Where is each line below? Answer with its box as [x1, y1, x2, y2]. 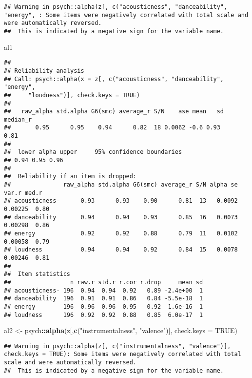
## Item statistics [4, 271, 71, 278]
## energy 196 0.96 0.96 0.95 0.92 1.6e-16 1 [4, 303, 203, 310]
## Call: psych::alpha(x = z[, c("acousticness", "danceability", [4, 75, 224, 83]
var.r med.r [4, 189, 42, 196]
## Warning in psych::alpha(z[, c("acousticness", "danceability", [4, 3, 228, 10]
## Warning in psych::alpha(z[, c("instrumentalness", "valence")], [4, 342, 231, 350]
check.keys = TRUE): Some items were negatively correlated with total [4, 351, 241, 358]
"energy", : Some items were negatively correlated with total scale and [4, 11, 249, 19]
